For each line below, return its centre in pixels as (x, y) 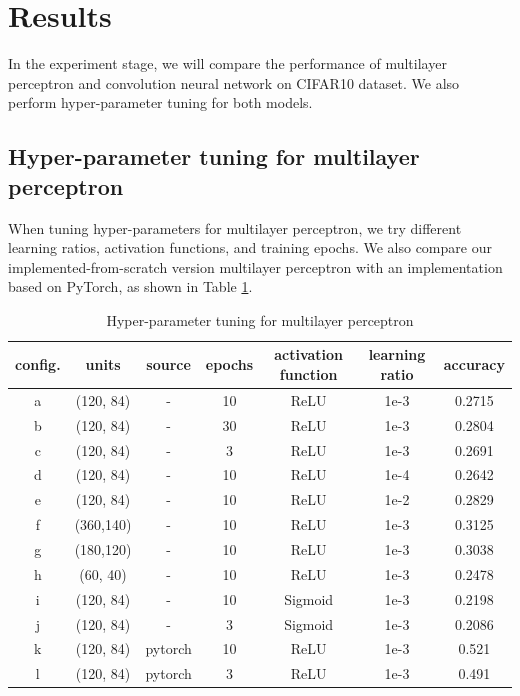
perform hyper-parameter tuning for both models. (160, 102)
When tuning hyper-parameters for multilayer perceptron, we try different (235, 227)
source (168, 364)
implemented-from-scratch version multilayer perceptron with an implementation (255, 266)
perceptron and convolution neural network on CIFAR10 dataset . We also (234, 82)
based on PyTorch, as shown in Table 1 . (130, 286)
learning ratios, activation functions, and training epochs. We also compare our (250, 247)
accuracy (474, 364)
